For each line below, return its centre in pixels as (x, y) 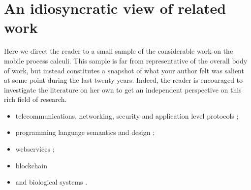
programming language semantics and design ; (85, 132)
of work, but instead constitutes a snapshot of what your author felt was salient (124, 70)
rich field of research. (35, 99)
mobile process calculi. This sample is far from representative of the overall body (126, 60)
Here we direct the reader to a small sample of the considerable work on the (119, 51)
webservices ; (35, 149)
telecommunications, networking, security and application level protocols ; (127, 115)
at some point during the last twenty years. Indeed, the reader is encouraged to (124, 80)
